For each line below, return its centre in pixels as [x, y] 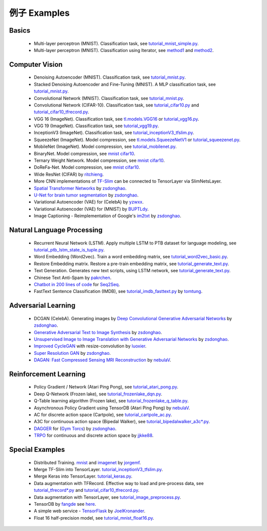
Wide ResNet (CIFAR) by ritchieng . [69, 174]
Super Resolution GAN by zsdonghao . [72, 353]
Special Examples [37, 450]
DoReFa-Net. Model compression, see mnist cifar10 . [87, 167]
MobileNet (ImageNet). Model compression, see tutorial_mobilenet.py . [105, 146]
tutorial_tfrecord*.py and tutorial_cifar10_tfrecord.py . [87, 490]
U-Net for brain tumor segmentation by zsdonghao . [86, 195]
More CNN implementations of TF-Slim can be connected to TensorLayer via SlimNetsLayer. [128, 181]
